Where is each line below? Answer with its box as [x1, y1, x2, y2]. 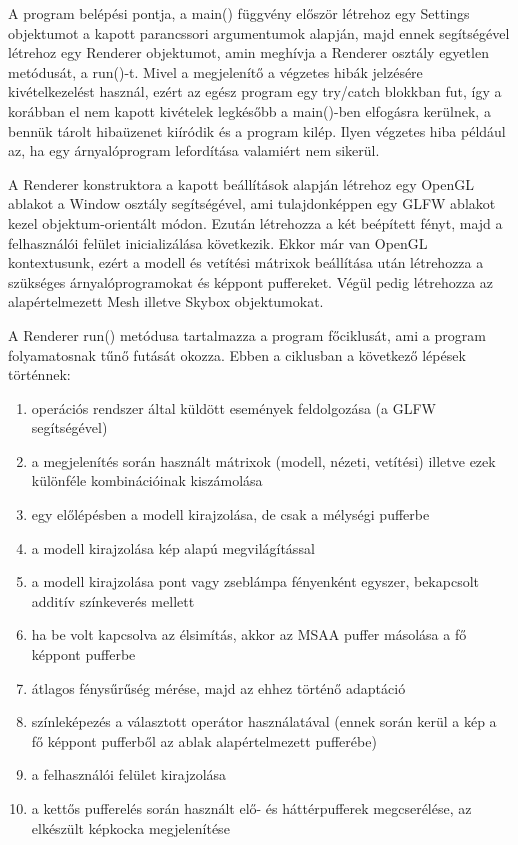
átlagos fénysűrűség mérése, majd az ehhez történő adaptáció [31, 677, 406, 698]
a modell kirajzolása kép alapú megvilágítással [31, 537, 315, 558]
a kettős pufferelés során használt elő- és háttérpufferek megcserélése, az [31, 798, 472, 818]
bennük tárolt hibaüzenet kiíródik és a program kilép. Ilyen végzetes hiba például [8, 120, 506, 141]
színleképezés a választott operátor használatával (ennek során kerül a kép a [31, 711, 497, 732]
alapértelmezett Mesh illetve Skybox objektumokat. [8, 291, 324, 312]
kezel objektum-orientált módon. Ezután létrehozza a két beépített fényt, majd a [8, 212, 503, 233]
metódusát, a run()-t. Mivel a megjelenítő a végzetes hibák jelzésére [8, 61, 423, 82]
